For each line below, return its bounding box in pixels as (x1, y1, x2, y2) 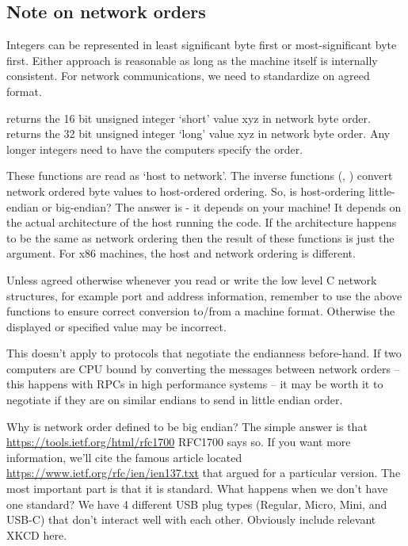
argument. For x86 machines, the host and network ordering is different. (6, 245, 356, 262)
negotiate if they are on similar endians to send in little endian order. (6, 391, 343, 408)
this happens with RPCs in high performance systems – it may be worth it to (6, 376, 383, 392)
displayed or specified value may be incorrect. (6, 318, 227, 334)
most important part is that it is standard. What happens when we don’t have (6, 480, 388, 497)
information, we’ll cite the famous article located (6, 449, 242, 465)
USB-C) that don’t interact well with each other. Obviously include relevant (6, 511, 376, 528)
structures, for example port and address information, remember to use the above (6, 287, 402, 304)
